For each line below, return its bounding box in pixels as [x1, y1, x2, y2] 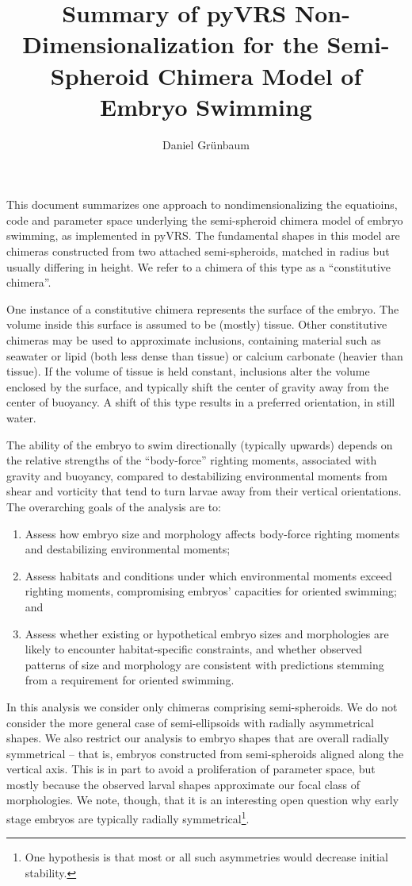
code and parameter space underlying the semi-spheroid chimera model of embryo [6, 211, 403, 228]
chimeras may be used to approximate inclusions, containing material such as [6, 332, 381, 349]
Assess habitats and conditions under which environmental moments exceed [25, 567, 392, 584]
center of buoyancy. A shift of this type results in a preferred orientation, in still [6, 394, 395, 410]
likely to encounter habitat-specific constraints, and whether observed [25, 641, 362, 657]
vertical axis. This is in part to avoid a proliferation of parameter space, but [6, 761, 376, 777]
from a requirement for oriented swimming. [25, 672, 235, 688]
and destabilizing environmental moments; [25, 541, 231, 557]
